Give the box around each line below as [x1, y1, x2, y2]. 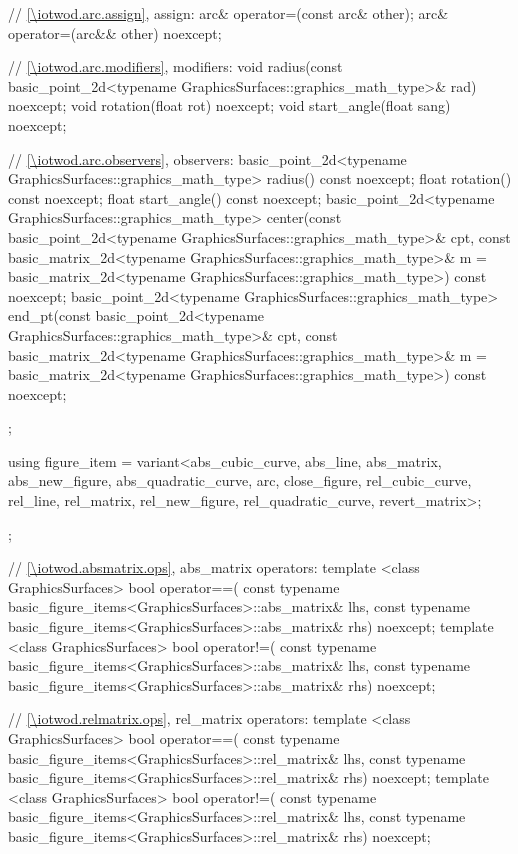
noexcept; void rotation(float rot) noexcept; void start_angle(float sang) [8, 95, 451, 116]
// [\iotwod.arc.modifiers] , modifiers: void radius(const [8, 56, 343, 77]
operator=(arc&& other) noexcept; [8, 22, 222, 43]
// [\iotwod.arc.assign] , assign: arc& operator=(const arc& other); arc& [8, 3, 449, 23]
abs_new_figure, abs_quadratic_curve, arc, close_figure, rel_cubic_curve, [8, 470, 472, 491]
